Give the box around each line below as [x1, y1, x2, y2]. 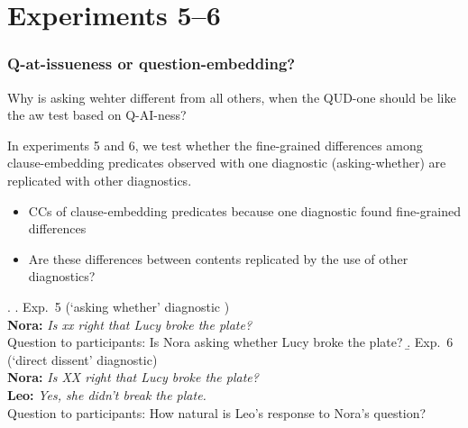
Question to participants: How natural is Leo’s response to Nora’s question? [7, 403, 427, 422]
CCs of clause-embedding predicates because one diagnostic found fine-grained [28, 201, 461, 220]
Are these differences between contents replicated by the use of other [28, 249, 408, 268]
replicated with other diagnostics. [7, 170, 192, 189]
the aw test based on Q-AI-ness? [7, 105, 187, 124]
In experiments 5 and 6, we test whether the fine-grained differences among [7, 135, 423, 154]
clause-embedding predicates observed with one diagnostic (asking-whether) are [7, 153, 446, 172]
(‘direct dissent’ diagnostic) [7, 350, 158, 369]
